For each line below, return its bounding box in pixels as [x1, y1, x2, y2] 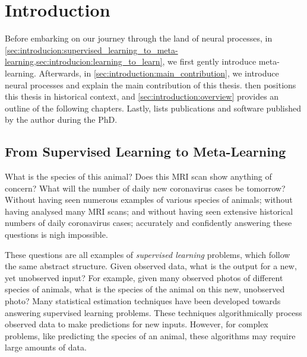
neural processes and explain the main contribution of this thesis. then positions [5, 78, 296, 91]
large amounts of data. [5, 341, 87, 353]
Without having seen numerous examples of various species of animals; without [5, 193, 293, 206]
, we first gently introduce [162, 55, 257, 68]
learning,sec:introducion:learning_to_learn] [5, 55, 163, 68]
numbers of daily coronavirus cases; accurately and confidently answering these [5, 216, 292, 229]
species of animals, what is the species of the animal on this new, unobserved [5, 283, 285, 295]
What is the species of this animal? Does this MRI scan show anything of [5, 170, 272, 183]
